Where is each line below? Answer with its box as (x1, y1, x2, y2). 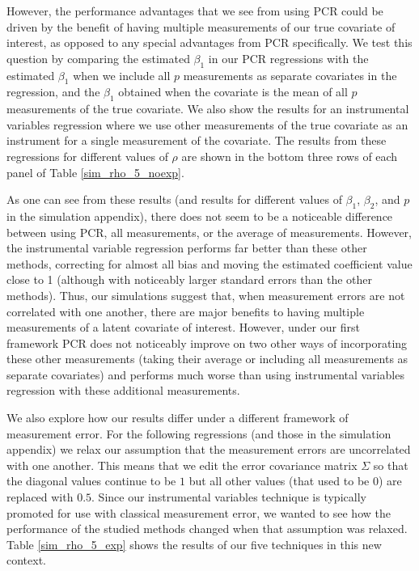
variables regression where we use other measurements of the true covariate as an (6, 116, 408, 133)
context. (6, 552, 46, 569)
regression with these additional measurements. (6, 382, 240, 399)
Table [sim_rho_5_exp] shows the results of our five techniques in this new (6, 535, 382, 552)
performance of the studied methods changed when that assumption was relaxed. (6, 520, 408, 537)
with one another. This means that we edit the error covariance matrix (6, 456, 358, 473)
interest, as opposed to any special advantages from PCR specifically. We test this (6, 34, 413, 51)
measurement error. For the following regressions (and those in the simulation (6, 425, 391, 442)
